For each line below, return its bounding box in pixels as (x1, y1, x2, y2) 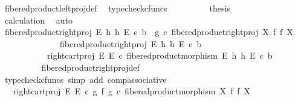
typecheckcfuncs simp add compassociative (4, 73, 167, 85)
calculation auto (4, 13, 73, 26)
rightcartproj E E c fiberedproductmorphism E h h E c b (47, 49, 273, 62)
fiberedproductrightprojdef (41, 60, 140, 73)
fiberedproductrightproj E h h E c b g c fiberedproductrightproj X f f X (4, 25, 293, 38)
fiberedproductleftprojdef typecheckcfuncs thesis (4, 2, 230, 14)
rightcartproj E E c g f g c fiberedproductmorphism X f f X (13, 85, 251, 97)
